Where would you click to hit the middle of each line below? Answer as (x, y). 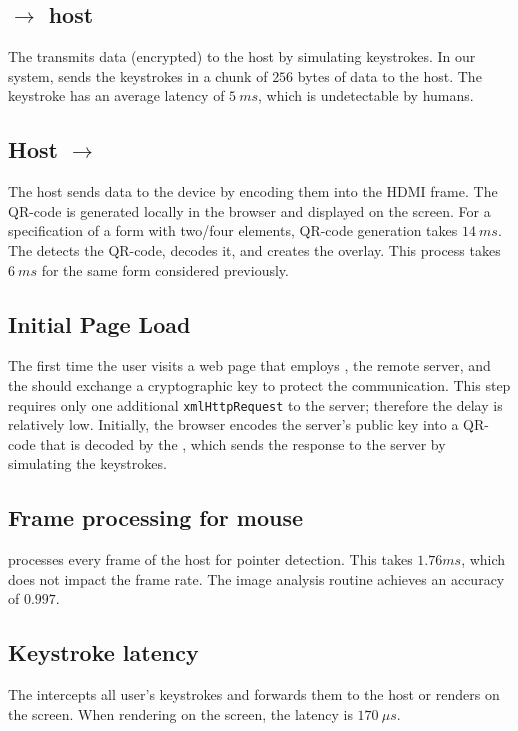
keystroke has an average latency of (116, 95)
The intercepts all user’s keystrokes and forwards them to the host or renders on (254, 694)
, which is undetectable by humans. (366, 95)
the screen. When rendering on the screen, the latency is (180, 713)
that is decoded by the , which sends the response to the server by (243, 443)
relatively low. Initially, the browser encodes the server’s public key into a (233, 424)
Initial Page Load (99, 323)
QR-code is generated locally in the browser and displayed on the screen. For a (249, 210)
